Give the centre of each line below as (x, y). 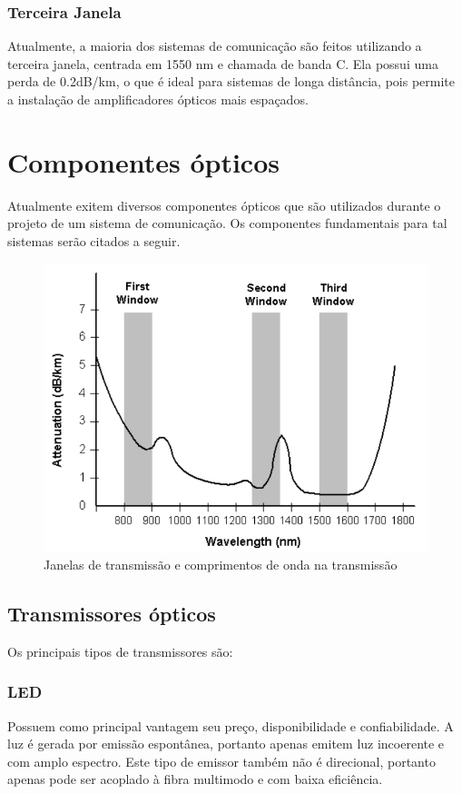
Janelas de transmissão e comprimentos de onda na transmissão (221, 565)
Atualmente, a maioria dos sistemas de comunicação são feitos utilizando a (215, 46)
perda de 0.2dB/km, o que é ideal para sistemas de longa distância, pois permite (231, 81)
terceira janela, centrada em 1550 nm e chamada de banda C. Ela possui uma (223, 63)
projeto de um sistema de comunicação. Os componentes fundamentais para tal (227, 223)
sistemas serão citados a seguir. (94, 240)
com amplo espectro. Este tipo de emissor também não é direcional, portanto (221, 761)
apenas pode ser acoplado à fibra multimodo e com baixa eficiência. (195, 779)
